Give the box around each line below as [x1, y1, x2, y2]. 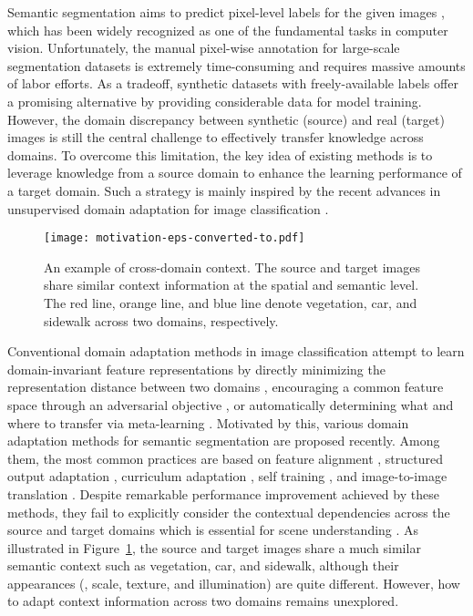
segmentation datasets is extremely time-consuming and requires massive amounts [7, 56, 466, 75]
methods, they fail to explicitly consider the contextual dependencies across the [7, 502, 450, 521]
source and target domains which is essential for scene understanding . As [7, 520, 419, 539]
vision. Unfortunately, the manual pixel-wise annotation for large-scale [7, 38, 400, 57]
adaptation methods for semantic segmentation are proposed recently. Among [7, 431, 440, 450]
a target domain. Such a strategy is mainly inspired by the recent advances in [7, 180, 441, 200]
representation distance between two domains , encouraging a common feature [7, 377, 444, 396]
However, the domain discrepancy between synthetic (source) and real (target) [7, 109, 445, 128]
